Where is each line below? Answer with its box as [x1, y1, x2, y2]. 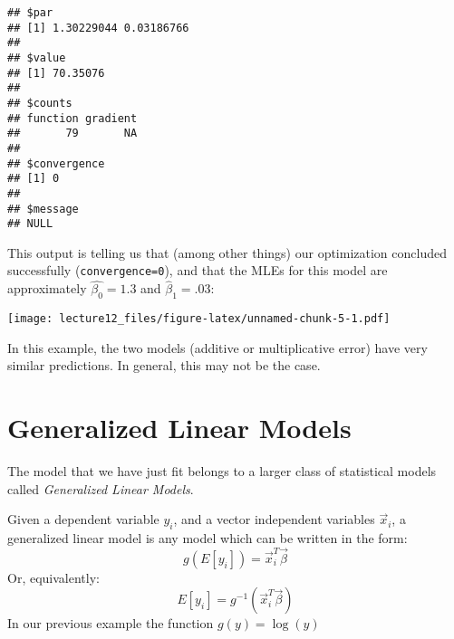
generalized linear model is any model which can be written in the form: [7, 529, 408, 548]
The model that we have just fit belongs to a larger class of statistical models [7, 462, 437, 481]
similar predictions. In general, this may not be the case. [7, 356, 321, 375]
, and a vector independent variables [173, 510, 375, 529]
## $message [7, 202, 79, 215]
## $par [7, 6, 53, 19]
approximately [7, 279, 87, 298]
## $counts [7, 96, 72, 110]
